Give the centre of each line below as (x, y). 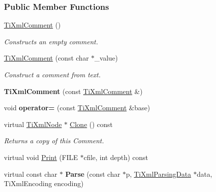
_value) (106, 58)
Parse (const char (93, 174)
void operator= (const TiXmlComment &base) (77, 108)
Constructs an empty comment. (51, 41)
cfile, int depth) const (116, 157)
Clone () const (91, 124)
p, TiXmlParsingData (158, 174)
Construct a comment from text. (52, 74)
